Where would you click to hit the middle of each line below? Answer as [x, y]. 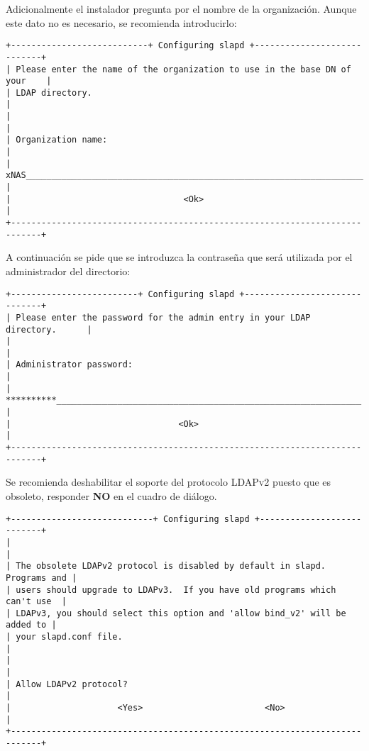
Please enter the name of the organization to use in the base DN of [183, 69]
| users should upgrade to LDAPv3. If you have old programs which [171, 590]
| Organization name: [57, 140]
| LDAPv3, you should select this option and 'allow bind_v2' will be [176, 613]
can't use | [36, 602]
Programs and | [42, 578]
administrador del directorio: [68, 271]
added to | [31, 625]
